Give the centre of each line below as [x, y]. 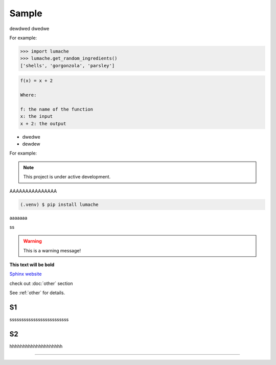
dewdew [31, 144]
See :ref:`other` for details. [37, 293]
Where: [28, 95]
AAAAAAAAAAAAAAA [33, 191]
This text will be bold [32, 265]
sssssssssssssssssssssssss [39, 320]
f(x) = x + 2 [37, 81]
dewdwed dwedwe [29, 29]
